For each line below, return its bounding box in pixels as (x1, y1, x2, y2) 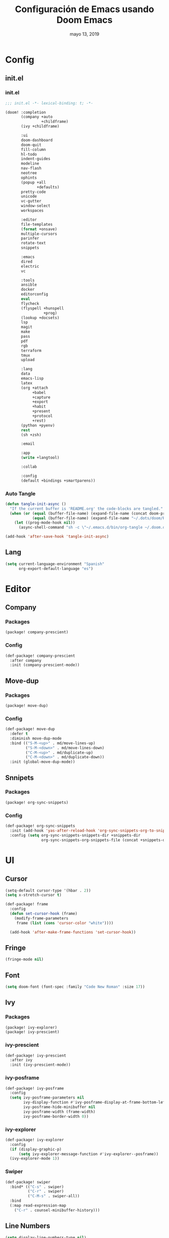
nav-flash (21, 166, 42, 171)
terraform (21, 348, 42, 353)
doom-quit (21, 142, 42, 147)
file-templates (21, 222, 53, 227)
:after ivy (10, 1058, 33, 1063)
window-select (21, 203, 51, 209)
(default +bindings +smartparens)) (21, 478, 96, 483)
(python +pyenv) (21, 423, 55, 428)
